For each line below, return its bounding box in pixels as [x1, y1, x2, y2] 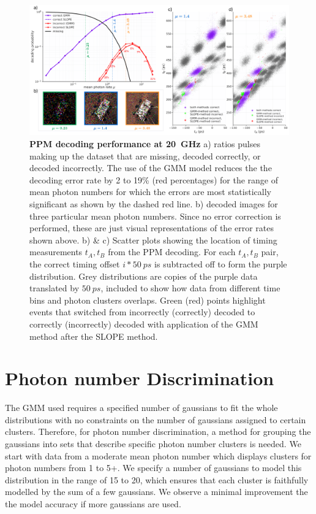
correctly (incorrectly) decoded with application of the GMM [29, 317, 258, 330]
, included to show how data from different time [100, 282, 280, 294]
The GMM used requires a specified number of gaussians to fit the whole [5, 401, 278, 414]
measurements [29, 245, 83, 258]
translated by [29, 282, 80, 294]
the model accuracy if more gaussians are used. [5, 497, 181, 510]
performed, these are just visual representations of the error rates [29, 221, 274, 234]
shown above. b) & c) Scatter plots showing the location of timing [29, 233, 277, 246]
